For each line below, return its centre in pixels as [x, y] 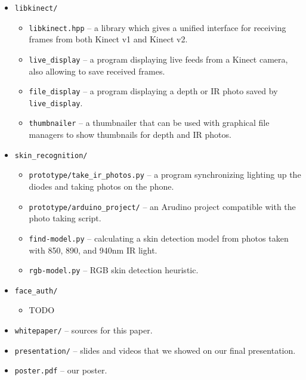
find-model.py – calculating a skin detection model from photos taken [159, 238]
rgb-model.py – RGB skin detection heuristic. [114, 270]
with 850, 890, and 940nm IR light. [93, 250]
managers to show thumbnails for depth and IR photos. [130, 135]
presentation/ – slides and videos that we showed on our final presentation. [155, 350]
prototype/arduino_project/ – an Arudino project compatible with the [162, 206]
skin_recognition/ [51, 155]
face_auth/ [36, 291]
